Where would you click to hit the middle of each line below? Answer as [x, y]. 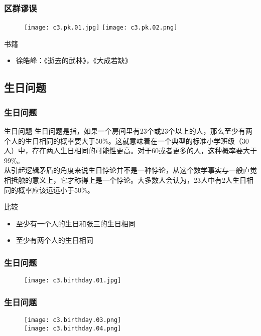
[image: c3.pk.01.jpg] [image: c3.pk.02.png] [101, 28]
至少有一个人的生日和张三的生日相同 [76, 223]
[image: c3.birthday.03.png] [73, 320]
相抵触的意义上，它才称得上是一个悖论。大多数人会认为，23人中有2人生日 [125, 180]
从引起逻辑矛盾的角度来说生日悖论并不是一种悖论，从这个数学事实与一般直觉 [130, 170]
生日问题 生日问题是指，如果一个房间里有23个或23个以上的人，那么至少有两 [128, 131]
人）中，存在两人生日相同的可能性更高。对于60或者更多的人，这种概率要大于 [130, 150]
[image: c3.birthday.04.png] [73, 328]
